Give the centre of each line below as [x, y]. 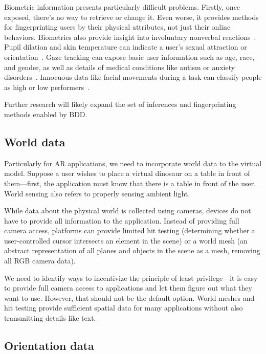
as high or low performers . [47, 87]
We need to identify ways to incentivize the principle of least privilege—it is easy [131, 278]
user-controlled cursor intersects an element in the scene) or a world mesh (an [126, 240]
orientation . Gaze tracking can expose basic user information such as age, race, [129, 57]
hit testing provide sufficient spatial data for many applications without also [124, 308]
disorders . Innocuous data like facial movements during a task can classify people [133, 77]
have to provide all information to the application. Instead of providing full [122, 220]
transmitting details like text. [50, 318]
